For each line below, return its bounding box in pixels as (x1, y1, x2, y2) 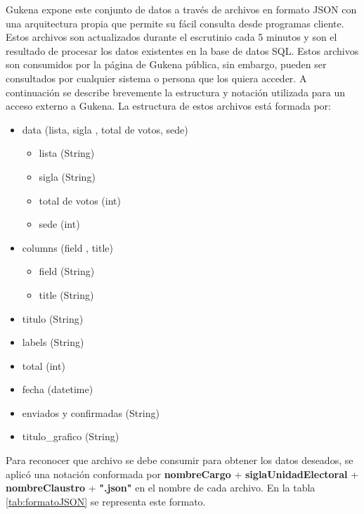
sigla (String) (39, 169, 96, 184)
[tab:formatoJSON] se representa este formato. (6, 494, 206, 508)
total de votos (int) (39, 193, 121, 207)
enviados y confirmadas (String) (22, 405, 160, 420)
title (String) (39, 287, 94, 302)
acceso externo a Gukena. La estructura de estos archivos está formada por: (6, 98, 331, 113)
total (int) (22, 358, 65, 373)
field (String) (39, 264, 95, 278)
